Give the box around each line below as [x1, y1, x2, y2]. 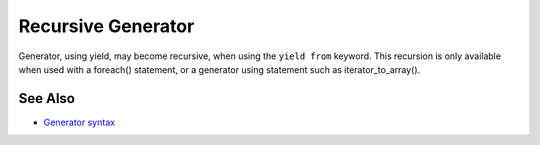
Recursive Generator [18, 15, 195, 37]
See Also [18, 90, 75, 107]
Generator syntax [43, 116, 115, 128]
